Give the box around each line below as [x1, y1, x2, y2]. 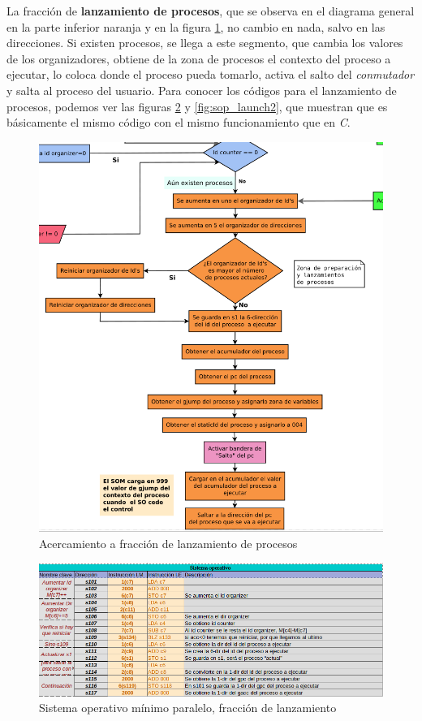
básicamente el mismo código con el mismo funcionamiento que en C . [6, 114, 351, 131]
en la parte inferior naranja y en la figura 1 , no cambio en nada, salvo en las [6, 18, 385, 35]
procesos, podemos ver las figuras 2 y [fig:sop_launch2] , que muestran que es [6, 97, 388, 114]
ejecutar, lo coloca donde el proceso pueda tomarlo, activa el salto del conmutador [6, 66, 415, 83]
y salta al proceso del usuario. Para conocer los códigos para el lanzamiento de [6, 81, 397, 98]
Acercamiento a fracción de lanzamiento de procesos [39, 534, 298, 551]
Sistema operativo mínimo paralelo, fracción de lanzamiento [39, 699, 337, 716]
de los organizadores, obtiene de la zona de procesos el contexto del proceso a [6, 50, 391, 67]
